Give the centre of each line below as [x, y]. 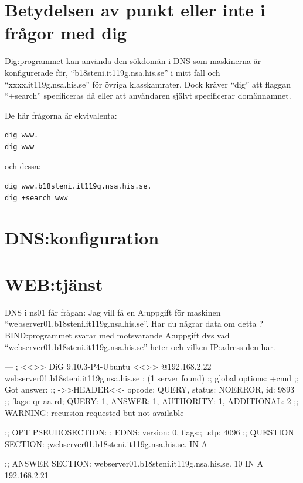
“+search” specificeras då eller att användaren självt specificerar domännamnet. [148, 95]
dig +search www [36, 198]
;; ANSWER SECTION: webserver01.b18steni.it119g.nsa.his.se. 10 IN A [134, 463]
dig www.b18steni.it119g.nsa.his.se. [78, 187]
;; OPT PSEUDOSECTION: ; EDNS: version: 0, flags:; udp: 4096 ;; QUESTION [149, 432]
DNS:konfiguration [82, 238]
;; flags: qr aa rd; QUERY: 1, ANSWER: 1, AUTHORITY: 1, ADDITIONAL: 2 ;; [152, 400]
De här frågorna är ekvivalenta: [61, 115]
